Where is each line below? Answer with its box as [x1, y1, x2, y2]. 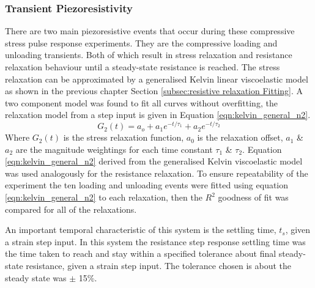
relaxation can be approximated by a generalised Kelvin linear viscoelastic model [5, 72, 308, 85]
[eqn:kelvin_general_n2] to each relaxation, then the [5, 191, 202, 204]
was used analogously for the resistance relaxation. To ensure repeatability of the [5, 166, 308, 179]
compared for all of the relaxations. [5, 202, 137, 215]
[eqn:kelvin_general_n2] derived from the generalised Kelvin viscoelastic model [5, 155, 303, 168]
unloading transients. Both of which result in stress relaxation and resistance [5, 48, 292, 61]
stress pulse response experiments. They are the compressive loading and [5, 36, 278, 49]
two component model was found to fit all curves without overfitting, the [5, 96, 278, 109]
